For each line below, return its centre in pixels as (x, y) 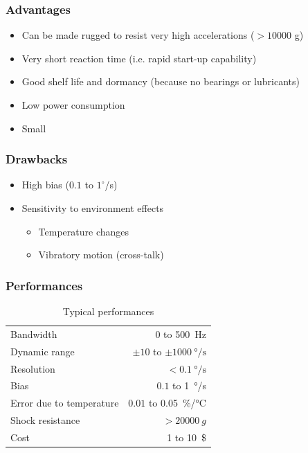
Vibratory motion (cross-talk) (101, 255)
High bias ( (45, 185)
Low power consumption (73, 105)
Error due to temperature (65, 403)
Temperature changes (84, 231)
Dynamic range (43, 351)
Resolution (33, 368)
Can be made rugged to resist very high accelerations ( (138, 35)
